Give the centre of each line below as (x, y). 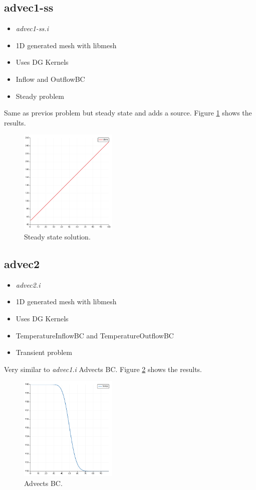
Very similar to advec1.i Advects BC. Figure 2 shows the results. (103, 369)
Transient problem (44, 352)
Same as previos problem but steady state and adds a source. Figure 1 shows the (128, 113)
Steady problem (40, 96)
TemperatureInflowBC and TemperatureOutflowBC (95, 335)
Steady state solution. (57, 236)
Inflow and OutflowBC (50, 79)
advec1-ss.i (32, 28)
